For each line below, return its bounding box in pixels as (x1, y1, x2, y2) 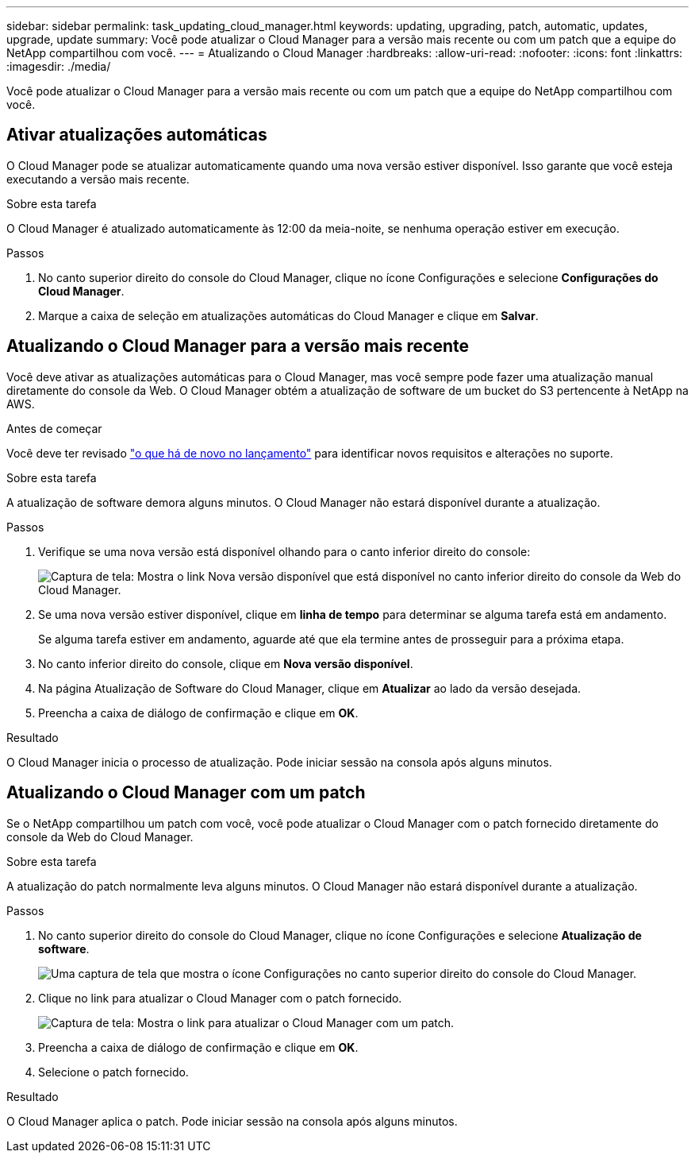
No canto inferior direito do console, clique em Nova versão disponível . (38, 656, 413, 670)
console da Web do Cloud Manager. (6, 829, 194, 844)
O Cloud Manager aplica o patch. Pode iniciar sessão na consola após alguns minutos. (6, 1114, 458, 1128)
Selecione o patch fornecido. (38, 1064, 189, 1079)
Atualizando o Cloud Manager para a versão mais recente (6, 336, 469, 357)
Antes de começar (6, 421, 102, 435)
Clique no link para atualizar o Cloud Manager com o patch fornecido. (38, 991, 402, 1005)
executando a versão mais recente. (6, 172, 190, 186)
